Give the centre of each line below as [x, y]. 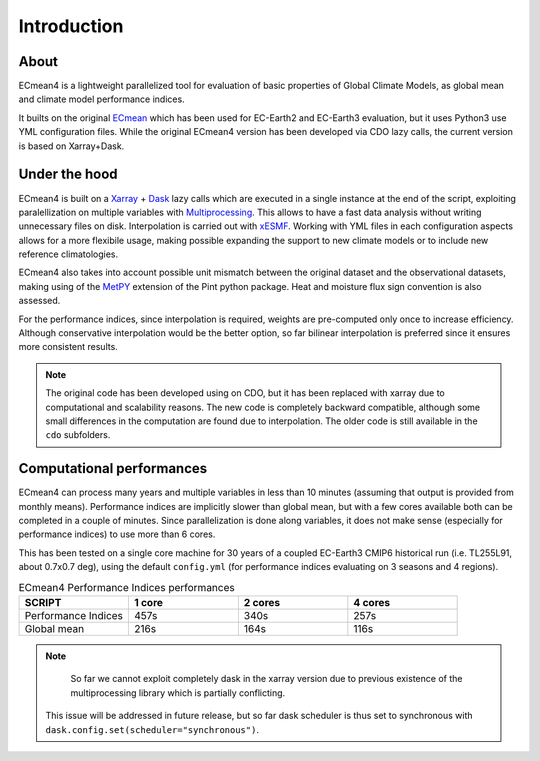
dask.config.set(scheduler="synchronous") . [152, 729]
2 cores [262, 603]
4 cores [372, 603]
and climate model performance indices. [101, 99]
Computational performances [113, 468]
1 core [149, 603]
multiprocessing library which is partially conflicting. [178, 692]
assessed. [39, 301]
